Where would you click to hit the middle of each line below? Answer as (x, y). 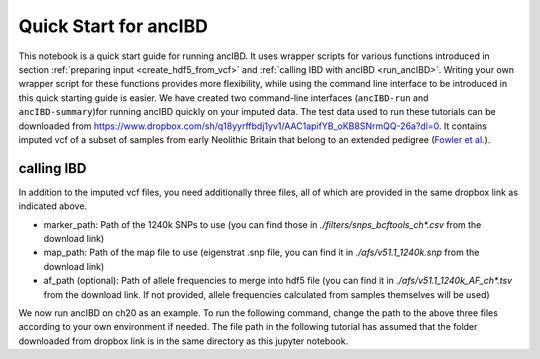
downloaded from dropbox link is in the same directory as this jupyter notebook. (183, 341)
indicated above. (53, 206)
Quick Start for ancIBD (113, 26)
